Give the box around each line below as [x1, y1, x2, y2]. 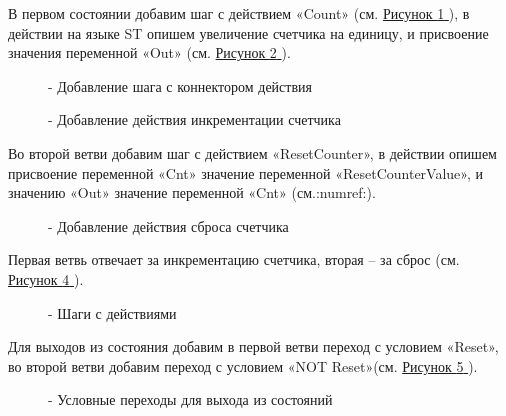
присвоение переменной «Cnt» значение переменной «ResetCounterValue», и [8, 162, 484, 183]
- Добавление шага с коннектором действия [48, 75, 312, 96]
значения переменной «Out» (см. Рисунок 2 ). [8, 42, 291, 63]
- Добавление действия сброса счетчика [48, 215, 289, 236]
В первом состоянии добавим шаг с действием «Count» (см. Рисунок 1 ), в [8, 3, 470, 23]
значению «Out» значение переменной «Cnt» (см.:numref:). [8, 182, 376, 203]
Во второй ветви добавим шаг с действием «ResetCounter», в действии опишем [8, 142, 497, 163]
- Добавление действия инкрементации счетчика [48, 109, 341, 130]
